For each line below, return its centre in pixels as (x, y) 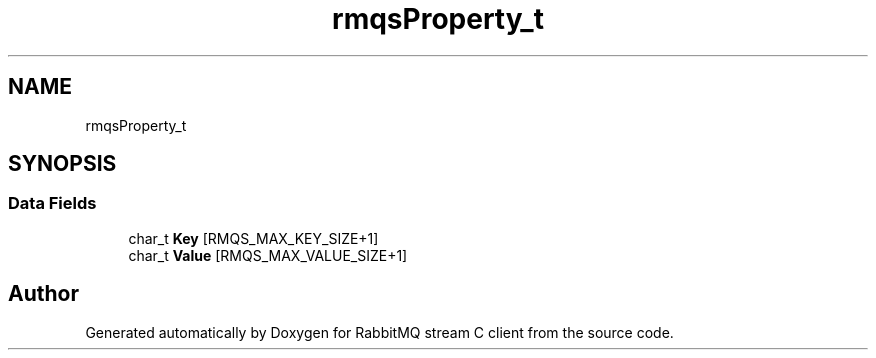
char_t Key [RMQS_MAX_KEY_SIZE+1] (253, 238)
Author (43, 294)
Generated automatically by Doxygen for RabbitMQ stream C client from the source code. (379, 332)
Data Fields (52, 203)
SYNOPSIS (62, 164)
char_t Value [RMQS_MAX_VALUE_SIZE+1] (268, 255)
